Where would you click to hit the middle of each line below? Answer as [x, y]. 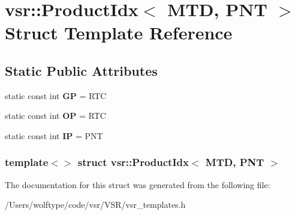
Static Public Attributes [81, 70]
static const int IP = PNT [54, 135]
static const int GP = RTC [56, 95]
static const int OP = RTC [55, 116]
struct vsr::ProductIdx [133, 162]
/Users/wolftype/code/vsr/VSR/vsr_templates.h [95, 205]
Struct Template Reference [119, 33]
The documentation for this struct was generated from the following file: [138, 184]
